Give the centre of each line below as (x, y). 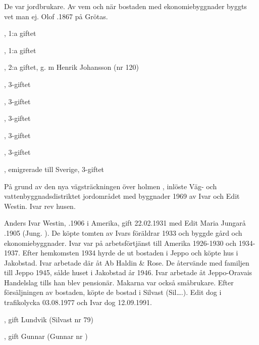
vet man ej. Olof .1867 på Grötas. (56, 16)
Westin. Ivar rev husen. (40, 206)
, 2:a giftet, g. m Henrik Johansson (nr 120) (71, 67)
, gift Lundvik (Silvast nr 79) (49, 319)
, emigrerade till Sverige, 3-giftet (54, 169)
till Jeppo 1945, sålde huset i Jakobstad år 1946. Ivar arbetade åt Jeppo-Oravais (128, 272)
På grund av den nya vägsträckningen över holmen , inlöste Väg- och (111, 186)
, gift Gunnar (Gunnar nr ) (46, 336)
